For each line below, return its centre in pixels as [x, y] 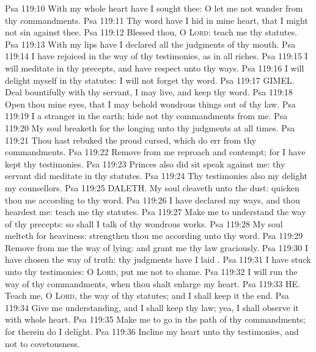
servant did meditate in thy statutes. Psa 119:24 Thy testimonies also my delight [156, 176]
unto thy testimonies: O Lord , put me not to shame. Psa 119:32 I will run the [151, 272]
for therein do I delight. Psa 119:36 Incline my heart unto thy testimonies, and [152, 332]
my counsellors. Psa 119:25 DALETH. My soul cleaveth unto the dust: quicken [152, 187]
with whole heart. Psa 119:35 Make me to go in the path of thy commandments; [155, 319]
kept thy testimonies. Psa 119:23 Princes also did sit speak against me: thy [145, 163]
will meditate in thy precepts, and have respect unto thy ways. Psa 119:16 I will [155, 68]
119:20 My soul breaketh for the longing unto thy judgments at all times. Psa [150, 127]
